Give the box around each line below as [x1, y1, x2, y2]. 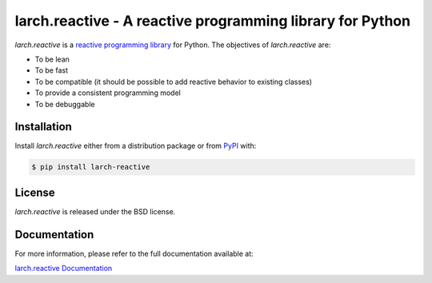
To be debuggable [34, 99, 95, 109]
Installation [14, 120, 72, 134]
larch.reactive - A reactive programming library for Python [14, 12, 411, 30]
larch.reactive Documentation [14, 264, 113, 273]
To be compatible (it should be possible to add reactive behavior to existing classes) [34, 77, 312, 86]
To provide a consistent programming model [34, 88, 182, 98]
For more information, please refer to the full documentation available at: [14, 249, 254, 258]
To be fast [34, 66, 68, 75]
